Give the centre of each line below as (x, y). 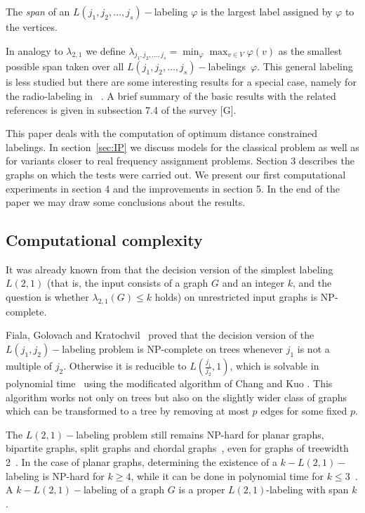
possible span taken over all (65, 66)
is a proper (202, 489)
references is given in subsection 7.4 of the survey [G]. (121, 109)
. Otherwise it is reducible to (125, 366)
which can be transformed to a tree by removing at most (127, 411)
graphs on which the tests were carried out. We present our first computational (176, 174)
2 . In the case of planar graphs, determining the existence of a (141, 462)
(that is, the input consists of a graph (127, 283)
